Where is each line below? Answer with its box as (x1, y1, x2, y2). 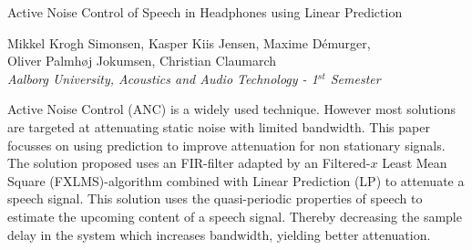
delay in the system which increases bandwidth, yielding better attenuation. (7, 224, 431, 244)
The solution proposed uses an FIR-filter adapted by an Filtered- (7, 153, 371, 172)
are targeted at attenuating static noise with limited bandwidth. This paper (7, 117, 430, 136)
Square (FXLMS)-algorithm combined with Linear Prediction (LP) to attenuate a (7, 171, 465, 190)
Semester (330, 68, 381, 88)
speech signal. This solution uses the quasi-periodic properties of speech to (7, 189, 423, 208)
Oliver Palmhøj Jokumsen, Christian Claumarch (7, 51, 277, 70)
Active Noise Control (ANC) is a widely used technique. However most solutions (7, 99, 457, 119)
